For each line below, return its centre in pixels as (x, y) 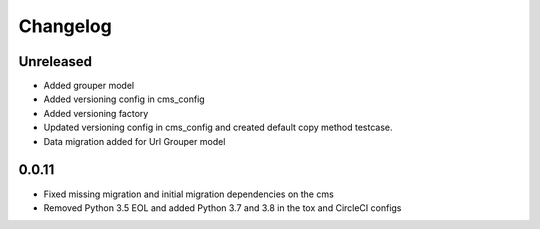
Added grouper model (89, 86)
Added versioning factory (96, 113)
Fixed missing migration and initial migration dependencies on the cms (188, 194)
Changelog (65, 26)
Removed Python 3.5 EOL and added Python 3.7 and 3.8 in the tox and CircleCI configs (222, 207)
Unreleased (55, 61)
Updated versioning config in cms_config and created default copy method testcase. (218, 127)
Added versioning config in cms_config (124, 99)
